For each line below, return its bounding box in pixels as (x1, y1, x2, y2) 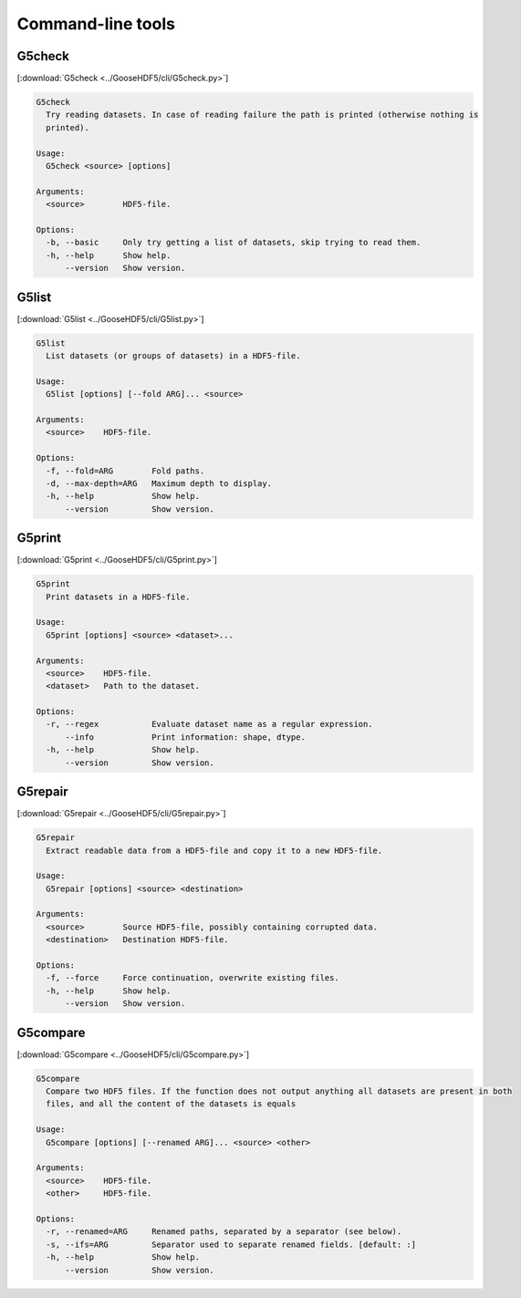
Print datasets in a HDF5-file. (46, 591, 191, 602)
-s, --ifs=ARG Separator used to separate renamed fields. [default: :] (46, 1239, 417, 1250)
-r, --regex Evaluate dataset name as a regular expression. (46, 719, 373, 730)
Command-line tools (16, 14, 175, 34)
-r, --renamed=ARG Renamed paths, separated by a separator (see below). (46, 1227, 402, 1237)
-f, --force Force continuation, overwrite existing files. (46, 972, 339, 983)
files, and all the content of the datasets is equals (46, 1099, 297, 1109)
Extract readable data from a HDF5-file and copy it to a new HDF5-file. (46, 845, 383, 856)
